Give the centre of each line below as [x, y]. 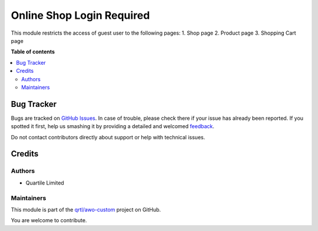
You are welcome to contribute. [49, 220]
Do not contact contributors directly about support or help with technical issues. [108, 137]
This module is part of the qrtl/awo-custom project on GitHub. [86, 209]
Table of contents [33, 52]
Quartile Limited [45, 183]
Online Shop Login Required [80, 15]
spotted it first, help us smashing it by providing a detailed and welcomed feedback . [113, 126]
